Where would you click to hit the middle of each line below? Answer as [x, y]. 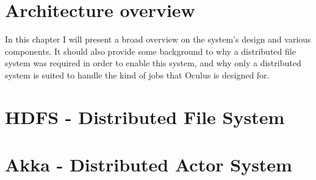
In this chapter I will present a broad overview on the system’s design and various [158, 39]
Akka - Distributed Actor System [149, 164]
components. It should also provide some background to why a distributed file [150, 51]
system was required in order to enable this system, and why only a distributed [153, 63]
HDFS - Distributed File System [145, 116]
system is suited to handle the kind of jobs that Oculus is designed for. [137, 74]
